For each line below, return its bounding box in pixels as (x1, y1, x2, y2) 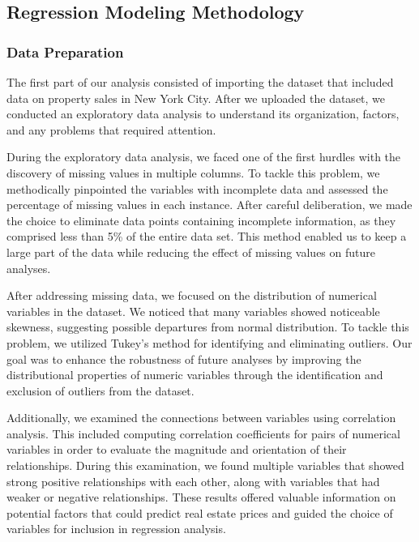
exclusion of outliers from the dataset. (6, 382, 195, 399)
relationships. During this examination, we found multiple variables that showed (6, 457, 404, 474)
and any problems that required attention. (6, 121, 216, 138)
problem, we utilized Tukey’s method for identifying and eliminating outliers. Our (6, 334, 413, 351)
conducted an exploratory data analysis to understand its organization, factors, (6, 105, 400, 122)
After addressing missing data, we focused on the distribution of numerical (6, 287, 377, 304)
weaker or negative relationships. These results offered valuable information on (6, 489, 396, 506)
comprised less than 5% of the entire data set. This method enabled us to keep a (6, 228, 407, 245)
